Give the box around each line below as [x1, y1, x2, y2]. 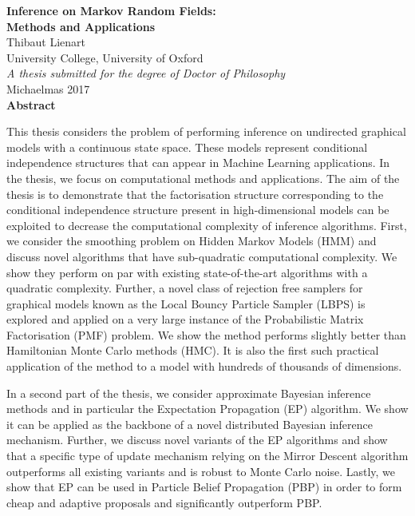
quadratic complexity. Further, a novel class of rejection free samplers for [6, 280, 363, 296]
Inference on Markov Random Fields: [6, 2, 216, 18]
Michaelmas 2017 [6, 80, 90, 97]
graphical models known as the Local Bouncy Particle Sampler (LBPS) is [6, 295, 366, 312]
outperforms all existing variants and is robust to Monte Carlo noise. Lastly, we [6, 462, 396, 479]
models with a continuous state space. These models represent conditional [6, 138, 368, 155]
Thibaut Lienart [6, 34, 86, 50]
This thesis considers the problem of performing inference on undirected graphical [6, 123, 406, 140]
